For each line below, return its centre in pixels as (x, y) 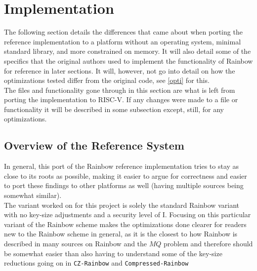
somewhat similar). (33, 195)
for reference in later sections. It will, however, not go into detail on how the (120, 70)
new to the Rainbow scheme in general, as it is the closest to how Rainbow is (121, 234)
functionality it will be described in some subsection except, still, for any (114, 109)
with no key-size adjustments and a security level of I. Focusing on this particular (128, 214)
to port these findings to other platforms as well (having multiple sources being (124, 185)
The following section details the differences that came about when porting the (123, 32)
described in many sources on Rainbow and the (76, 244)
